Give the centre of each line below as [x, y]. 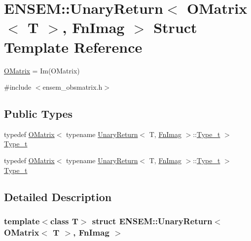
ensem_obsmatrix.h [72, 87]
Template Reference [73, 47]
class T [64, 221]
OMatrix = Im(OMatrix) [42, 70]
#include [18, 87]
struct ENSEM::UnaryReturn [152, 221]
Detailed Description [58, 196]
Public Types [38, 114]
